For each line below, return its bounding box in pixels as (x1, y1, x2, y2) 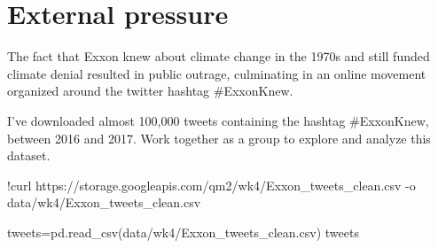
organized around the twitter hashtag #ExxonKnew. (7, 81, 293, 100)
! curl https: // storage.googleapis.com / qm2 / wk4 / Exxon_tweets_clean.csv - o (7, 175, 416, 194)
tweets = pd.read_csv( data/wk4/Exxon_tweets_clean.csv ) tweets (7, 222, 359, 241)
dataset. (7, 146, 51, 165)
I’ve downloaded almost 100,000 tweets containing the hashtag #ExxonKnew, (7, 111, 429, 129)
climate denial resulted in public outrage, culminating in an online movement (7, 64, 426, 82)
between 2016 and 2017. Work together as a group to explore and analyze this (7, 128, 431, 147)
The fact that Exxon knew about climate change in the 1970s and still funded (7, 47, 430, 66)
